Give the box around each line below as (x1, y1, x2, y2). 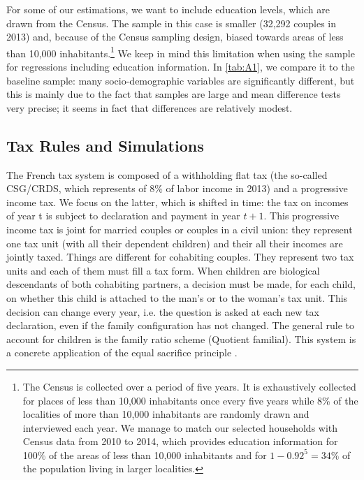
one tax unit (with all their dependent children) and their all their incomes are (6, 235, 343, 250)
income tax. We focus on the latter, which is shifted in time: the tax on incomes (6, 194, 349, 209)
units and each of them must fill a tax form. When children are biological (6, 263, 320, 277)
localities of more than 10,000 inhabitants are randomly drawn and (22, 407, 310, 421)
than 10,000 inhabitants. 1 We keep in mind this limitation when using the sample (6, 43, 355, 60)
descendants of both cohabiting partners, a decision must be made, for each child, (6, 277, 356, 291)
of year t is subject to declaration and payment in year (6, 208, 240, 223)
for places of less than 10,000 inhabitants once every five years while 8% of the (22, 393, 358, 407)
